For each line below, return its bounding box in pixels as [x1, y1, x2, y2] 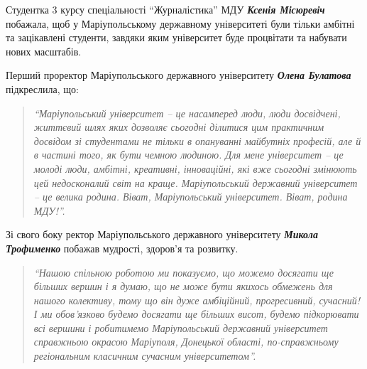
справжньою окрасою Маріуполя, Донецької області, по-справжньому [33, 334, 339, 349]
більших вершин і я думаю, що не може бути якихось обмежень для [33, 279, 333, 294]
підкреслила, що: [6, 81, 79, 96]
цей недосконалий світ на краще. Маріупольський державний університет [33, 175, 358, 190]
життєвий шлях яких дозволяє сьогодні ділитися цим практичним [33, 119, 324, 134]
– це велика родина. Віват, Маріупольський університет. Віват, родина [33, 189, 348, 204]
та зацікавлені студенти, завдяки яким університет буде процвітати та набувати [6, 30, 347, 45]
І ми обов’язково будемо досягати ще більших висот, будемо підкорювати [33, 306, 359, 321]
